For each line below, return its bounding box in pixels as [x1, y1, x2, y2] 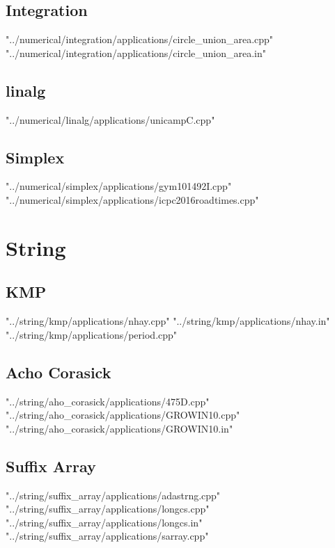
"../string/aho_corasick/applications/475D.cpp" [6, 394, 210, 408]
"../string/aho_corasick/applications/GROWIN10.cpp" [6, 408, 240, 422]
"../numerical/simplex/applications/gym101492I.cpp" [6, 179, 232, 193]
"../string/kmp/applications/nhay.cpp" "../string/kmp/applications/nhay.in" [6, 314, 330, 328]
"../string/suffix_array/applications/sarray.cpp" [6, 529, 209, 543]
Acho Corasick [6, 361, 111, 382]
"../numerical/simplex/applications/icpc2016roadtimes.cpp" [6, 192, 259, 207]
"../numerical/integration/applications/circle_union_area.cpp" [6, 32, 274, 47]
